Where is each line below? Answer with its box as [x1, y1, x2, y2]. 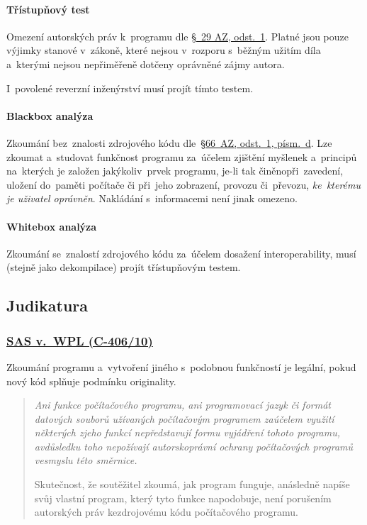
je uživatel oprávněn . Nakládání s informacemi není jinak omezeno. [6, 191, 298, 206]
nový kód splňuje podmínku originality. [6, 373, 176, 388]
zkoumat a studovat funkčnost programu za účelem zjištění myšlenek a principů [6, 149, 357, 164]
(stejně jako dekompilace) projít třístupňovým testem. [6, 260, 241, 275]
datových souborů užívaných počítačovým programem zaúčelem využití [34, 411, 334, 426]
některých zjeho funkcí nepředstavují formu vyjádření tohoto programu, [34, 425, 341, 440]
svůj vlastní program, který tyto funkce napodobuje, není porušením [34, 490, 332, 505]
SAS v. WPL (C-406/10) [6, 331, 153, 349]
